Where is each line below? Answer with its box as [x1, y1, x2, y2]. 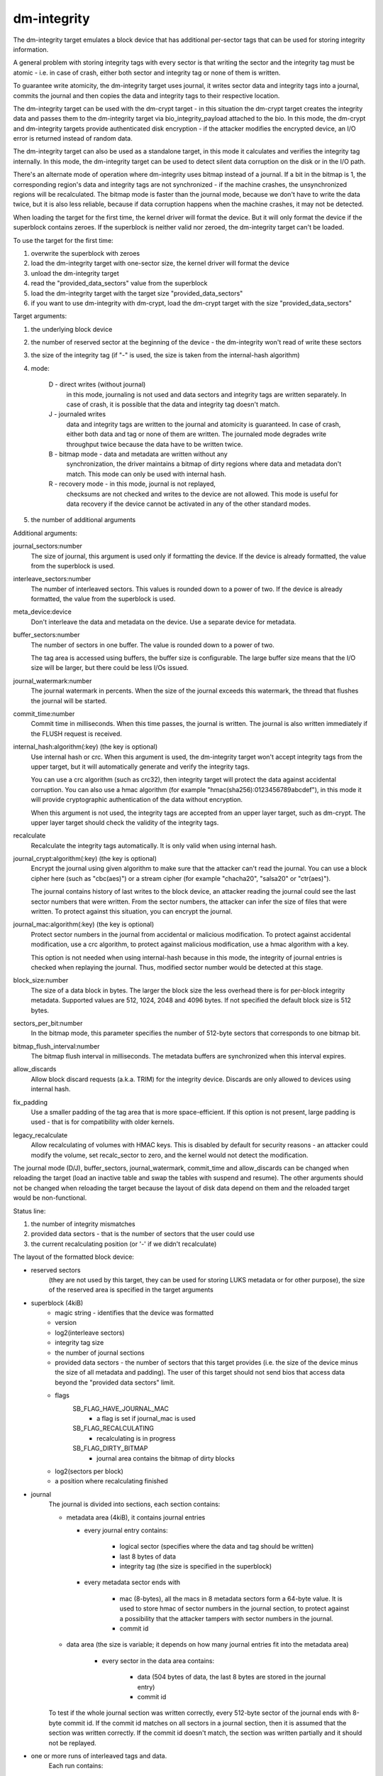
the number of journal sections [55, 1348, 145, 1357]
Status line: [13, 1206, 46, 1215]
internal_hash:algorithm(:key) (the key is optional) [13, 742, 158, 751]
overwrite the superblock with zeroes [30, 249, 140, 257]
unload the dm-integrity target [30, 269, 120, 277]
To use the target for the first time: [13, 236, 113, 244]
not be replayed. [48, 1738, 97, 1747]
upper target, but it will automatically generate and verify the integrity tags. [30, 762, 250, 771]
